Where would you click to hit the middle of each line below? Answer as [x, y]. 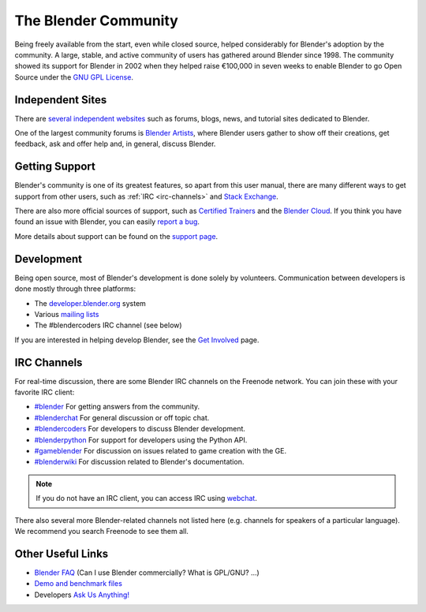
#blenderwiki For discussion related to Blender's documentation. [139, 462]
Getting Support [55, 167]
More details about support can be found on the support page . [116, 236]
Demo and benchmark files [78, 584]
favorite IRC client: [45, 392]
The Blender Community [97, 21]
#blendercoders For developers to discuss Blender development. [140, 429]
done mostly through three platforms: [75, 289]
